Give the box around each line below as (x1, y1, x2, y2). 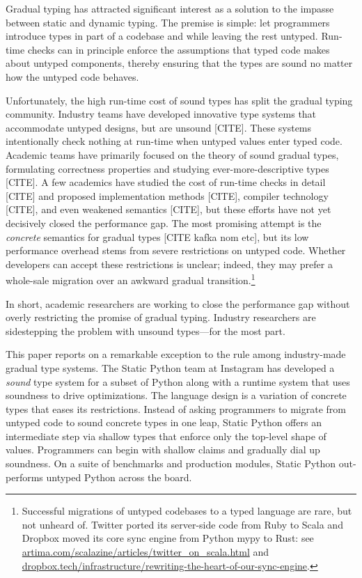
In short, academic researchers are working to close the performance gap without (6, 296, 350, 311)
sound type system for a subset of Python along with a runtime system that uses (6, 374, 350, 389)
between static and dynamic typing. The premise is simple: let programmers (6, 15, 330, 29)
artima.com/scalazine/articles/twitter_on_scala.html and (22, 545, 269, 559)
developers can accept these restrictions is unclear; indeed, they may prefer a (6, 256, 333, 271)
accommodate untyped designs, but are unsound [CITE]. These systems (6, 120, 312, 134)
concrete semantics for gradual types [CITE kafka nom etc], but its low (6, 229, 309, 244)
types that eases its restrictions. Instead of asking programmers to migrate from (6, 401, 346, 416)
